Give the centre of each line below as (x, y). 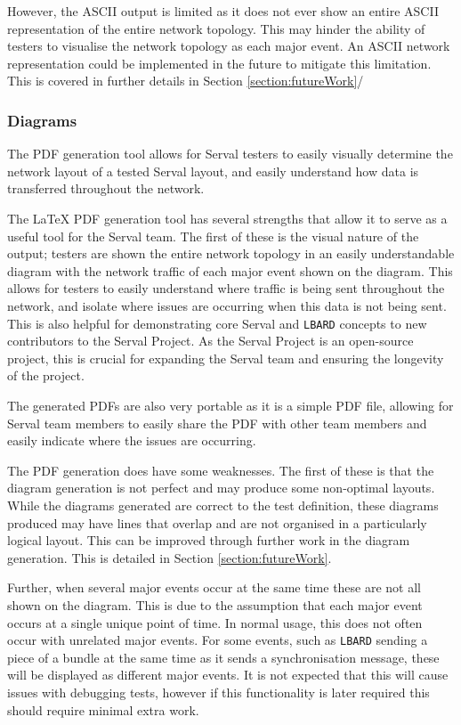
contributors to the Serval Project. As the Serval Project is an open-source (210, 341)
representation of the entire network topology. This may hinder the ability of (216, 28)
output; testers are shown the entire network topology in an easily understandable (231, 253)
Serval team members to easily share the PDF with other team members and (217, 423)
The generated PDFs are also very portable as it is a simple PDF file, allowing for (230, 405)
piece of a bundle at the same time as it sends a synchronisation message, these (223, 657)
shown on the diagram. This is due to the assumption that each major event (215, 604)
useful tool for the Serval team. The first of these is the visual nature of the (213, 236)
